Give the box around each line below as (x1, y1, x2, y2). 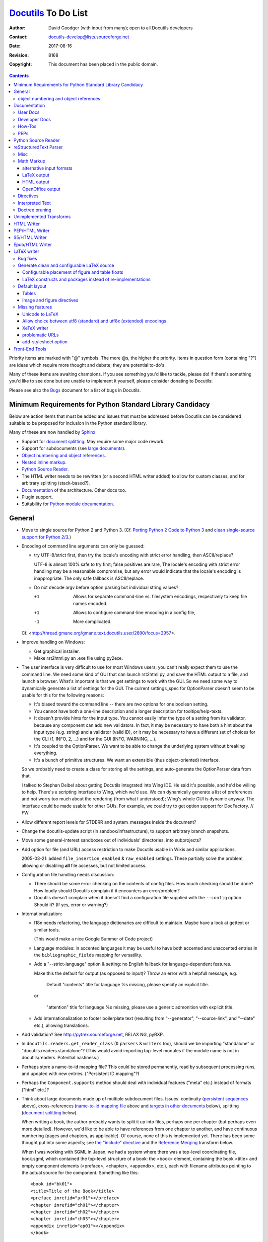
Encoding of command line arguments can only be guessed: (21, 543, 145, 549)
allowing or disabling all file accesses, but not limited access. (21, 862, 147, 868)
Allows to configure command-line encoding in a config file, (73, 610, 196, 616)
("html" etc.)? (21, 1087, 49, 1092)
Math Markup (18, 158, 46, 164)
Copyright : (9, 61, 32, 67)
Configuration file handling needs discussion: (21, 871, 114, 877)
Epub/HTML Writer (13, 241, 52, 247)
